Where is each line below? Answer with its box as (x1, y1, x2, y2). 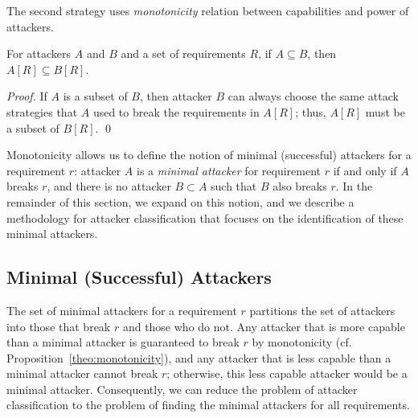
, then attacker (139, 88, 212, 104)
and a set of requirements (121, 45, 246, 62)
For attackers (6, 45, 72, 62)
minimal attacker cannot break (6, 365, 158, 382)
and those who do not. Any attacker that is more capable (122, 318, 405, 334)
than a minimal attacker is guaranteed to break (6, 334, 240, 350)
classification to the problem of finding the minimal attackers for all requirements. (6, 396, 410, 413)
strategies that (6, 103, 78, 120)
